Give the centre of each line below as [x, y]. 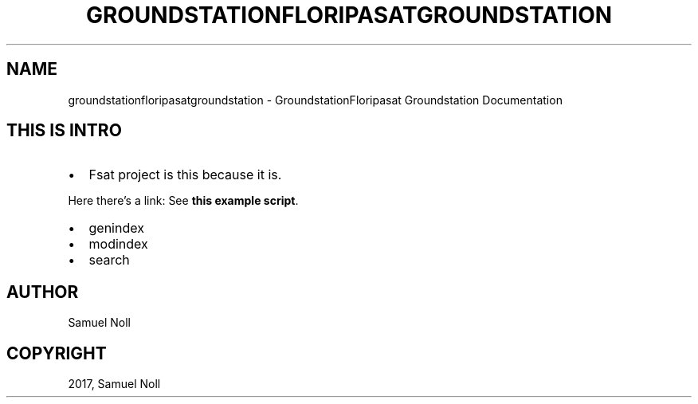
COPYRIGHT [57, 353]
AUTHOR [43, 292]
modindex [118, 244]
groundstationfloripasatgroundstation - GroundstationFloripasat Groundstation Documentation [315, 100]
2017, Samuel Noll [114, 384]
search [109, 260]
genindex [116, 228]
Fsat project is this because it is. [185, 175]
